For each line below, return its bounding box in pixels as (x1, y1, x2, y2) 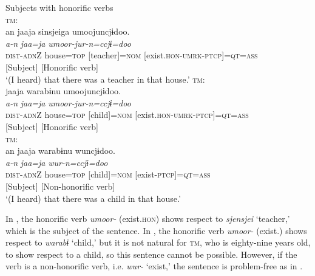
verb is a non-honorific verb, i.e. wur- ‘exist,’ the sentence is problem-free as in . (5, 260, 303, 272)
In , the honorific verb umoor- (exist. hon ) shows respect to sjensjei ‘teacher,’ (5, 212, 290, 225)
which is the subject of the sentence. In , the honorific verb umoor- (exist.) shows (5, 224, 307, 236)
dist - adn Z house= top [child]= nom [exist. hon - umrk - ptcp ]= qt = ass (5, 108, 249, 121)
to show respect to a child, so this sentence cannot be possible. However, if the (5, 247, 297, 260)
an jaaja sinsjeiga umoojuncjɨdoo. (5, 25, 130, 38)
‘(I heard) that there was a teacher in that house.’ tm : (5, 72, 205, 85)
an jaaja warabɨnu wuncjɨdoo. (5, 144, 115, 157)
